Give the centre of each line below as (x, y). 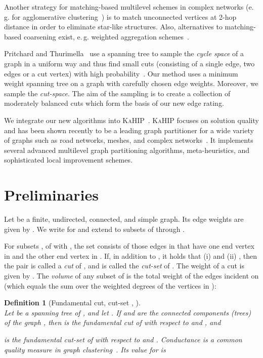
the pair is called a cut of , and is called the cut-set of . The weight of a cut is (124, 266)
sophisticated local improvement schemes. (68, 160)
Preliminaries (51, 195)
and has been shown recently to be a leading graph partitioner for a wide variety (129, 130)
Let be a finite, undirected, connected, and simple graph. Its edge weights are (124, 219)
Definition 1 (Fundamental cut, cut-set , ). (72, 303)
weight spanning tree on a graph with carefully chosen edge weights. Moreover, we (131, 83)
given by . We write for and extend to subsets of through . (94, 229)
